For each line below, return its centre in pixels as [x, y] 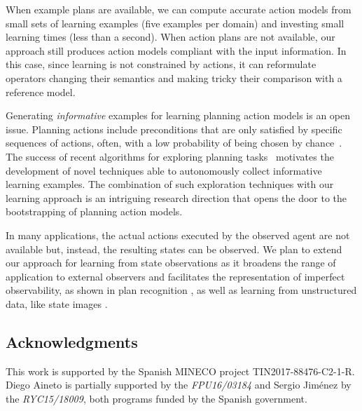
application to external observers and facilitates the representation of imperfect [175, 276]
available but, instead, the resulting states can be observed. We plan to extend [174, 249]
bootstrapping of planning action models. [94, 211]
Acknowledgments [72, 341]
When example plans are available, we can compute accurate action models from [179, 9]
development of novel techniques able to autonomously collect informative [164, 170]
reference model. [41, 92]
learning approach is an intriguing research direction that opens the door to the [176, 197]
